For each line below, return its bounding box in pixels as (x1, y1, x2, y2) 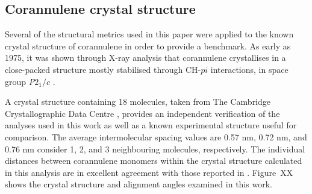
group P (5, 75, 35, 87)
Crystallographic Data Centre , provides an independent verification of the (5, 107, 280, 119)
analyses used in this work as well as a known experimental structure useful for (5, 119, 297, 131)
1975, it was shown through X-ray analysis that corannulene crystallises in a (5, 51, 286, 64)
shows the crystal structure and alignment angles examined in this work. (5, 178, 272, 190)
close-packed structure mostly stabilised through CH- (5, 63, 201, 75)
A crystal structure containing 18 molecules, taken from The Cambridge (5, 95, 271, 108)
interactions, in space (210, 63, 289, 75)
